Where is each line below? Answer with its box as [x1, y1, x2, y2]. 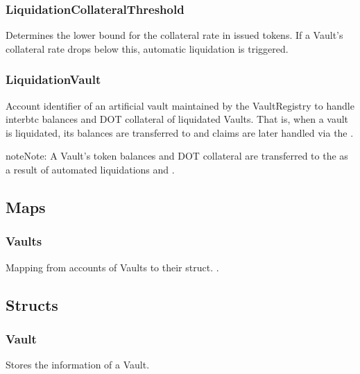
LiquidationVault [6, 71, 101, 88]
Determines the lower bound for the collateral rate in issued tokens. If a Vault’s [6, 28, 343, 42]
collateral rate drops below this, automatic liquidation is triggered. [6, 41, 289, 56]
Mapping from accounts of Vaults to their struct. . [6, 260, 219, 274]
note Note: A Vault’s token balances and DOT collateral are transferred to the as [6, 148, 348, 163]
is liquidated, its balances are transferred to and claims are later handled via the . [6, 125, 354, 139]
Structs [6, 294, 58, 315]
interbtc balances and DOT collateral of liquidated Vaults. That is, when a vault [6, 112, 349, 126]
